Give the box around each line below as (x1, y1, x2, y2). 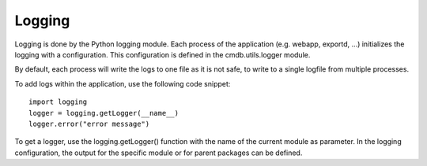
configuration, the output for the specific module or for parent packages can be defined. (14, 148, 303, 157)
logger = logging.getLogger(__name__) (28, 109, 179, 117)
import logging (28, 98, 88, 106)
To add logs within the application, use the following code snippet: (14, 79, 231, 88)
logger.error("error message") (28, 119, 150, 128)
